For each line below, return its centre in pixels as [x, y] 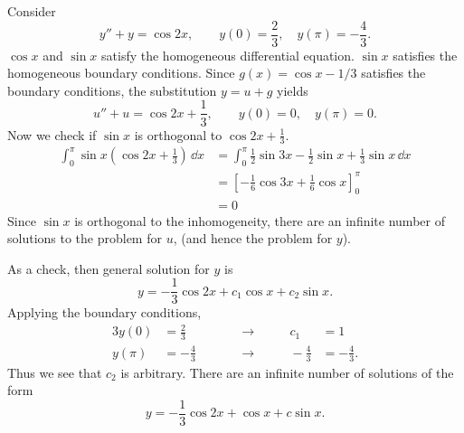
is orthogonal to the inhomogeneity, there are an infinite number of [260, 220]
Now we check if [52, 134]
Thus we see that [55, 372]
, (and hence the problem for [253, 238]
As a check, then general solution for [109, 268]
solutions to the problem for [85, 238]
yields [293, 90]
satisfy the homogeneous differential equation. [228, 55]
